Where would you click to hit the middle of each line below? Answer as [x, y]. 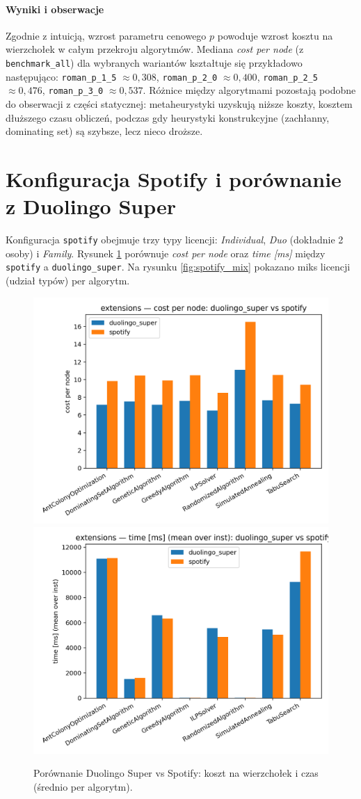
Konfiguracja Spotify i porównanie [174, 178]
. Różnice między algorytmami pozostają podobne [249, 90]
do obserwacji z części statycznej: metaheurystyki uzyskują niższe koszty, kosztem [179, 103]
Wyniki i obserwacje [55, 9]
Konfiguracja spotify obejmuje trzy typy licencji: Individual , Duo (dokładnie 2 [175, 240]
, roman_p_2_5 [287, 76]
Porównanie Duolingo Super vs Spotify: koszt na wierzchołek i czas [176, 773]
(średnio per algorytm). [83, 787]
